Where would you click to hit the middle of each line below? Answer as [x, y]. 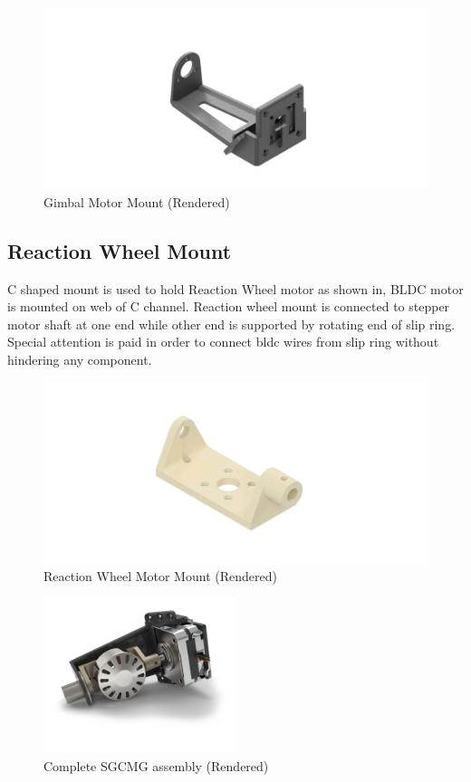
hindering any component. [80, 359]
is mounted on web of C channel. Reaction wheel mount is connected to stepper [229, 306]
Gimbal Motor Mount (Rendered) [137, 201]
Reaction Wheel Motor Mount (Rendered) [160, 576]
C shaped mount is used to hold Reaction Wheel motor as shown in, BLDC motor [235, 288]
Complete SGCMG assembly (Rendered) [156, 765]
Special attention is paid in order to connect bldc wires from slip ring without [223, 342]
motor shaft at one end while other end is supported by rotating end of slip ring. [231, 324]
